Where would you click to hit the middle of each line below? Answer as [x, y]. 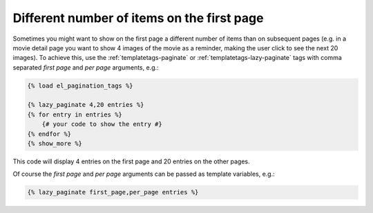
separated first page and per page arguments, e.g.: [86, 67]
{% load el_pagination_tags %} [80, 85]
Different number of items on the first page [138, 18]
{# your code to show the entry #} [102, 124]
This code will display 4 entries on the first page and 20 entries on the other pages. [131, 161]
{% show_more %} [55, 144]
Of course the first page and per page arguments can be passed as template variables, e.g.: [144, 174]
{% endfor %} [49, 134]
